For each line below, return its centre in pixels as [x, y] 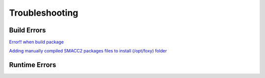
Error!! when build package [36, 42]
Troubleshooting [44, 13]
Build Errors [27, 30]
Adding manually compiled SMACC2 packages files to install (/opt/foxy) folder [88, 51]
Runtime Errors [33, 65]
